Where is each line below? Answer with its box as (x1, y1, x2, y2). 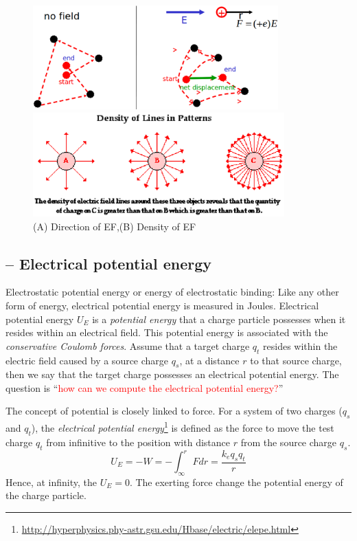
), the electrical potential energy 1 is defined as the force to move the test (31, 419, 334, 434)
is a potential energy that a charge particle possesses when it (92, 311, 346, 326)
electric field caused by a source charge (5, 353, 169, 367)
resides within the (263, 338, 338, 353)
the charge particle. (5, 488, 87, 503)
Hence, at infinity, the (5, 474, 97, 489)
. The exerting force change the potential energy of (129, 474, 343, 489)
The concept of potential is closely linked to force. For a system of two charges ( (5, 404, 343, 418)
